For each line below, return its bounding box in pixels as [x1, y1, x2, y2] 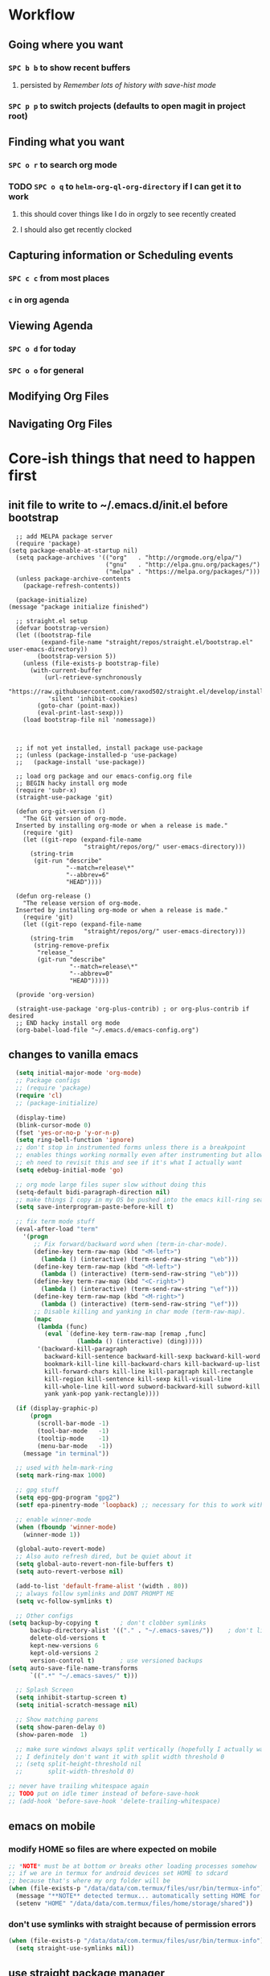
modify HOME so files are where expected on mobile [8, 1844, 217, 1855]
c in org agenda [8, 294, 70, 305]
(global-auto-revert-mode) [15, 1545, 106, 1553]
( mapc [33, 1315, 52, 1323]
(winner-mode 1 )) [22, 1530, 81, 1538]
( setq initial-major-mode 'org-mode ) [15, 1069, 142, 1077]
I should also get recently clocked [19, 225, 133, 235]
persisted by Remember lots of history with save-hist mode [19, 80, 217, 89]
